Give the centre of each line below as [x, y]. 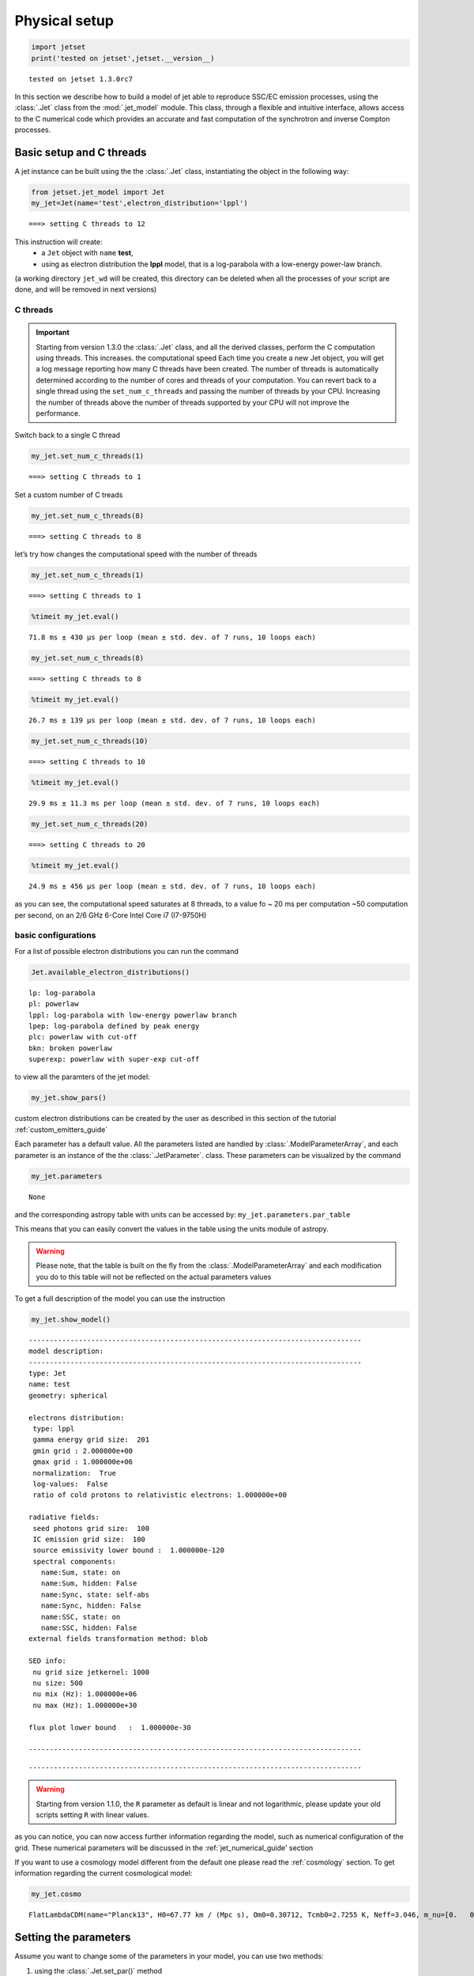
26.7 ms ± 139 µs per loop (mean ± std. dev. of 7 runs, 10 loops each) [172, 720]
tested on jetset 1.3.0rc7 [81, 79]
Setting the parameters [73, 1938]
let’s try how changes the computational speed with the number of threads [136, 554]
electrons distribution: [77, 1418]
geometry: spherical [68, 1395]
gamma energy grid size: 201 [91, 1440]
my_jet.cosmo [56, 1894]
